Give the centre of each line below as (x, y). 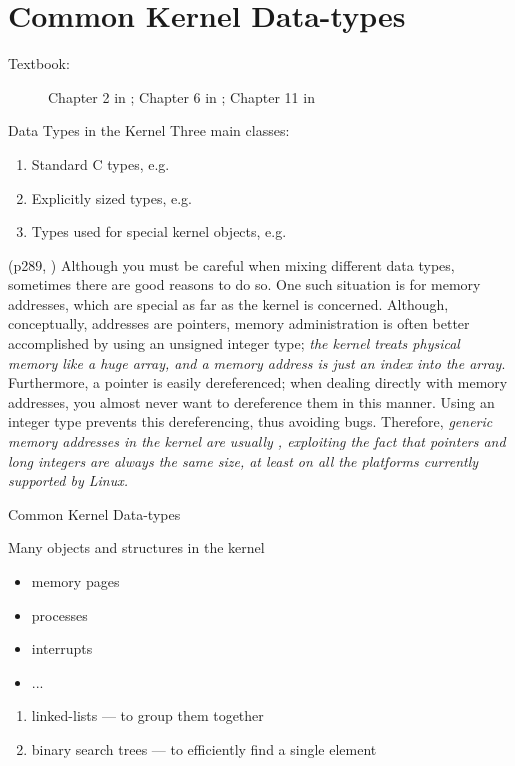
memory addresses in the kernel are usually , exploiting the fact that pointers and (257, 441)
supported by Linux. (68, 480)
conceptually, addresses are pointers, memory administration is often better (239, 323)
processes (59, 614)
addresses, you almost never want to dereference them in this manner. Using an (251, 401)
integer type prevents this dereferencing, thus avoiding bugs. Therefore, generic (250, 421)
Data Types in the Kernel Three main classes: (149, 130)
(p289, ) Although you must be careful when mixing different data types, (231, 264)
